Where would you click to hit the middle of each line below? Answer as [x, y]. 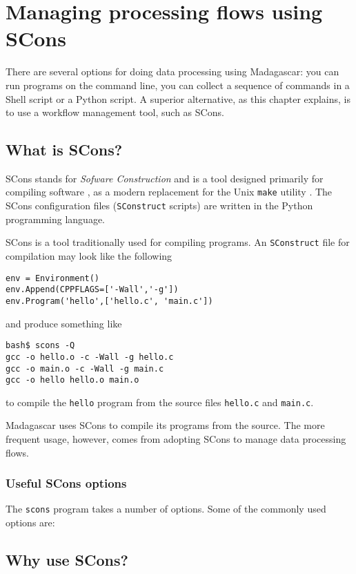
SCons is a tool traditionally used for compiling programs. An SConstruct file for [178, 242]
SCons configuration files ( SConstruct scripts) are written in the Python [159, 205]
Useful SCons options [66, 483]
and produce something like [64, 323]
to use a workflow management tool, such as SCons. [115, 112]
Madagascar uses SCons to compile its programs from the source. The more [165, 425]
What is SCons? [64, 150]
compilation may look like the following [89, 256]
